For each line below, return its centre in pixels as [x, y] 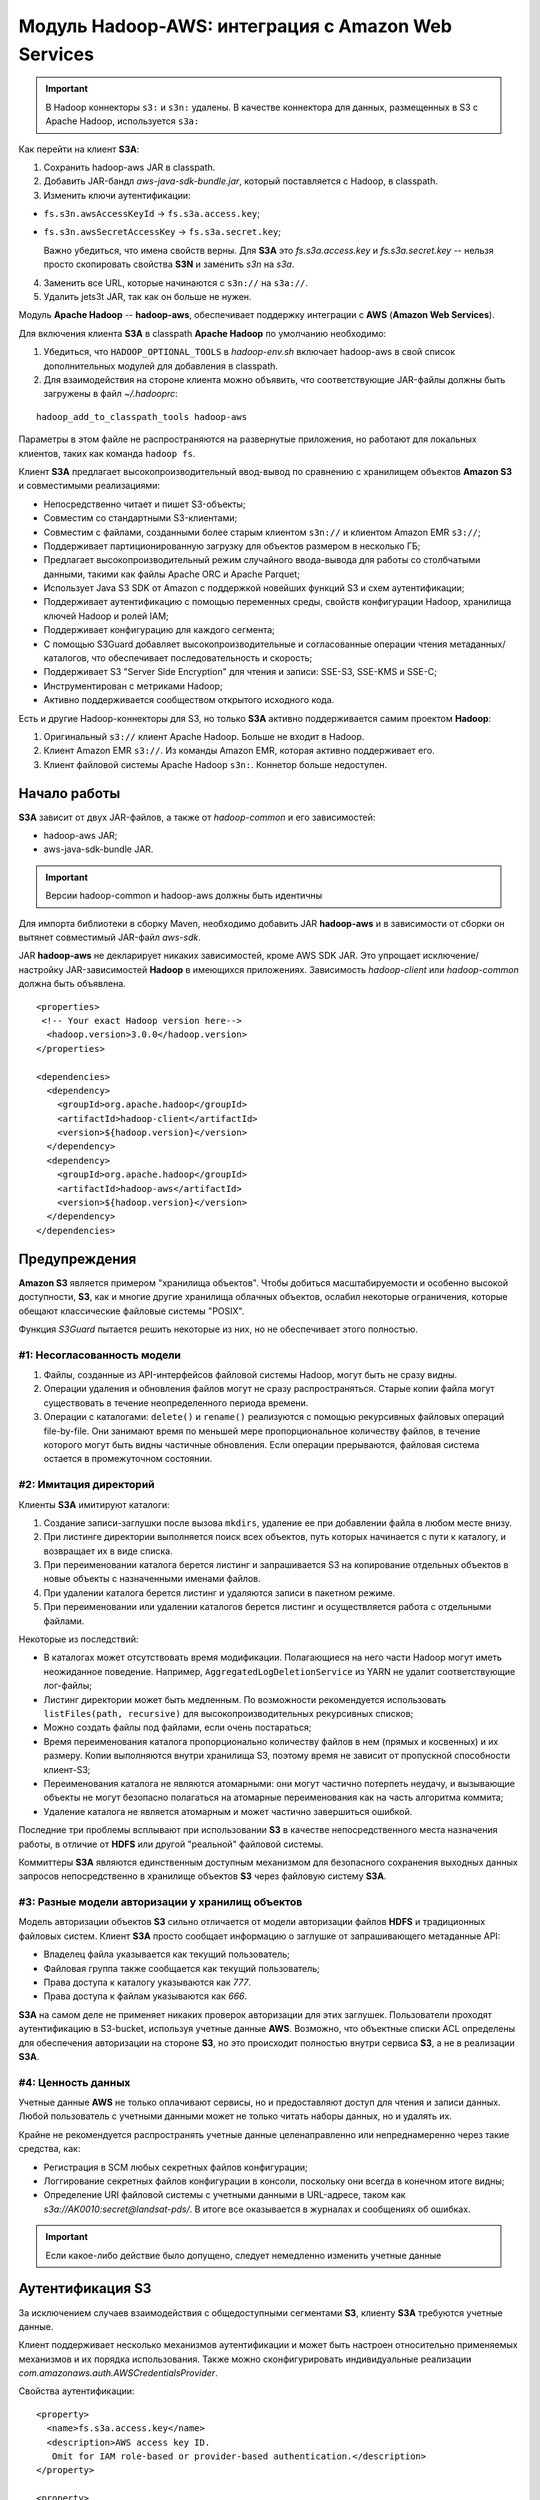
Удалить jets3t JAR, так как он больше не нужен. [147, 297]
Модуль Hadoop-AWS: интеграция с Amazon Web [235, 26]
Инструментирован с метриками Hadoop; [133, 686]
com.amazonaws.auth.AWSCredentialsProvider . [118, 2373]
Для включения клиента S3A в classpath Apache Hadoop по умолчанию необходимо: [202, 333]
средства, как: [49, 2149]
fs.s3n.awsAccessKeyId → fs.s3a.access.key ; [151, 214]
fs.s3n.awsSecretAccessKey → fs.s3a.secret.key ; [162, 232]
